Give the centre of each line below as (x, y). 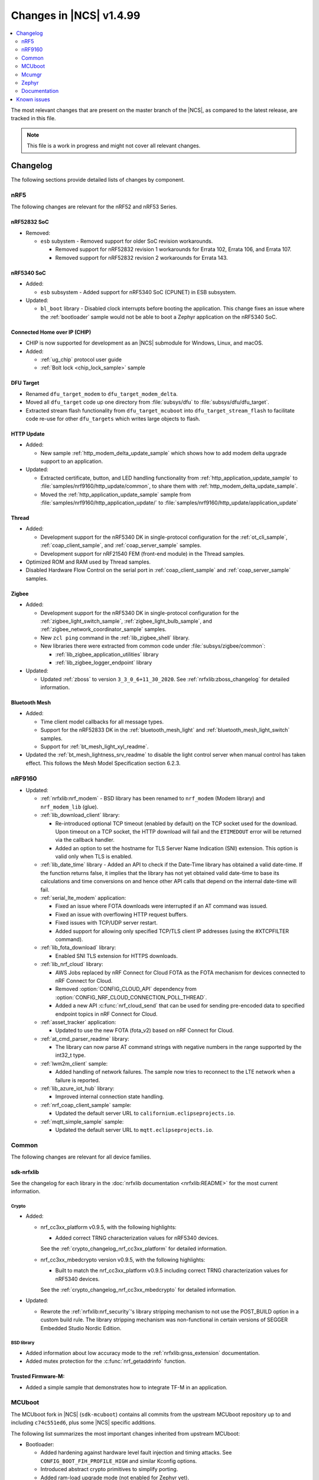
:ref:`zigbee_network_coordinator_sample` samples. (103, 629)
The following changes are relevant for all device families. (81, 1157)
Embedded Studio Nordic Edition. (81, 1328)
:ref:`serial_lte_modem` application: (83, 898)
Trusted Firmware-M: (38, 1376)
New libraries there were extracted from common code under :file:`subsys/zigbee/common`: (153, 646)
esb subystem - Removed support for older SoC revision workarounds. (127, 241)
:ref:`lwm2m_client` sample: (74, 1063)
